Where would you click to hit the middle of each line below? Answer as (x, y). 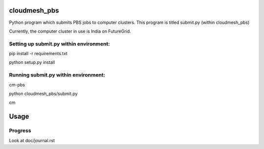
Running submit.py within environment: (57, 75)
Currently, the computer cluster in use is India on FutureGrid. (70, 31)
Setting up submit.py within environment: (59, 44)
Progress (20, 130)
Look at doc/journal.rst (32, 140)
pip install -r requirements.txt (38, 54)
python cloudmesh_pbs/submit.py (43, 93)
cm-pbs (17, 85)
